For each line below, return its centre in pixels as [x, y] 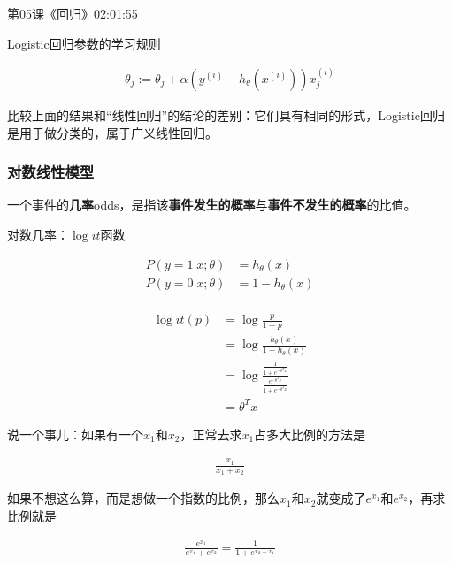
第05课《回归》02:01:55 [73, 13]
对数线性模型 [51, 172]
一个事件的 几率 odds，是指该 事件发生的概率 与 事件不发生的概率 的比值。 [212, 205]
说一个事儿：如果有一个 [75, 434]
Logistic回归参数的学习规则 [84, 43]
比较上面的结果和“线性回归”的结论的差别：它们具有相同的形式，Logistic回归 [226, 115]
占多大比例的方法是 [310, 434]
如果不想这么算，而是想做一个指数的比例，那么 [143, 498]
